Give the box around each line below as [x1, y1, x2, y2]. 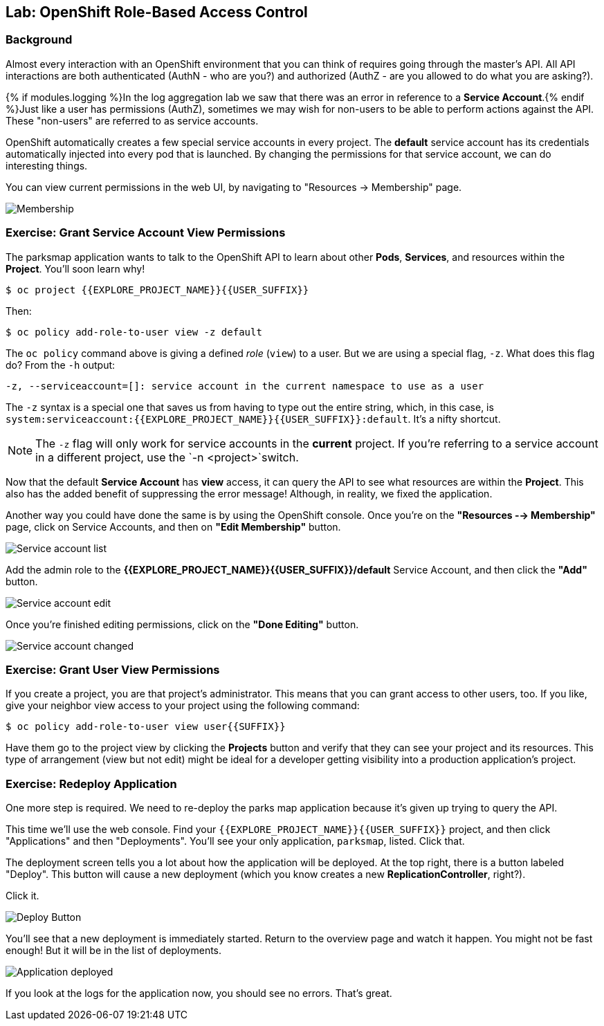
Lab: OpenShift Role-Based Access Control [6, 3, 308, 21]
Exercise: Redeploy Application [6, 776, 177, 791]
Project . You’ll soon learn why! [6, 262, 145, 275]
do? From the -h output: [6, 358, 116, 371]
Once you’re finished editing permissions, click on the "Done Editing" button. [6, 618, 359, 630]
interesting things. [6, 159, 88, 172]
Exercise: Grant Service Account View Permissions [6, 226, 286, 240]
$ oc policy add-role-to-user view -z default [6, 326, 262, 338]
